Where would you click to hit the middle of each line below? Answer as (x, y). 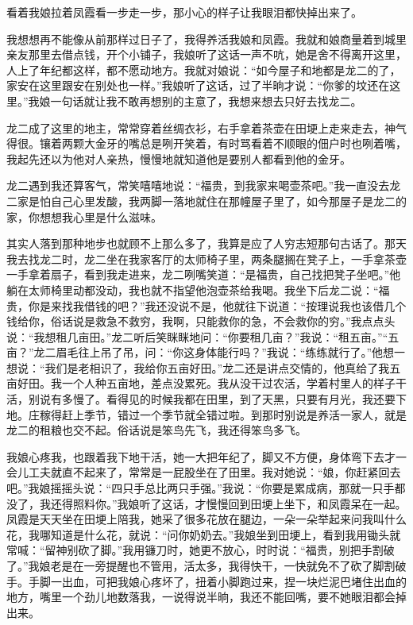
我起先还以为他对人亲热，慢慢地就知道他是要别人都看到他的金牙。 (179, 158)
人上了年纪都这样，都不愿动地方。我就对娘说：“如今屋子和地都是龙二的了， (204, 69)
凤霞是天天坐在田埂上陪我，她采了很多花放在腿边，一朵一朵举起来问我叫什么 (206, 519)
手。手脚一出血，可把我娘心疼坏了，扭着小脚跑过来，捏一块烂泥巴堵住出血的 (206, 581)
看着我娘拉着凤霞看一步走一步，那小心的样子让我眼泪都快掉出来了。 (184, 12)
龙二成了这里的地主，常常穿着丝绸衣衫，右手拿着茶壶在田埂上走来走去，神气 (206, 127)
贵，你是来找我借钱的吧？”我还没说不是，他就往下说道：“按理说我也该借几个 (206, 305)
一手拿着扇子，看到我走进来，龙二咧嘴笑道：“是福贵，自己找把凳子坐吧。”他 (204, 274)
